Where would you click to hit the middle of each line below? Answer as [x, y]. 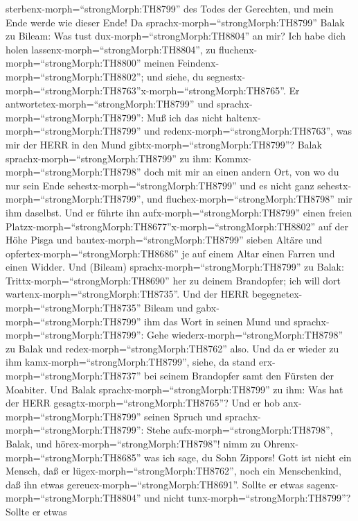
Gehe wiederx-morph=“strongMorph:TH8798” [245, 335]
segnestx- [226, 76]
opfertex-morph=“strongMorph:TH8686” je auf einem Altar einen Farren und [170, 253]
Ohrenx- [281, 443]
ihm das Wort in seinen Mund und [217, 321]
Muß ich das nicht [185, 117]
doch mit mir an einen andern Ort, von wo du [242, 172]
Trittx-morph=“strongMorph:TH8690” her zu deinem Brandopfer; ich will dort [173, 280]
